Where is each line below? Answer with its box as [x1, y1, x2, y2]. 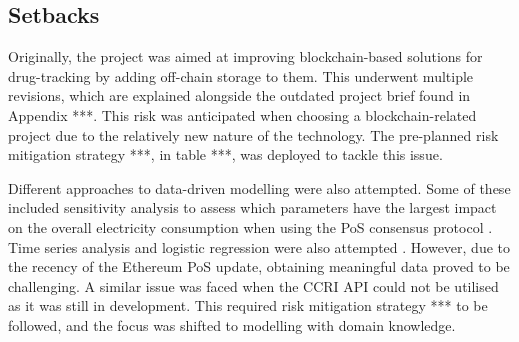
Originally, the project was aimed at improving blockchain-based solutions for [8, 46, 483, 67]
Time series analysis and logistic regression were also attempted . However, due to [8, 236, 511, 257]
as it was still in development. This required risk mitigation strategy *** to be [8, 295, 488, 316]
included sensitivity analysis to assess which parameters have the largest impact [8, 197, 497, 218]
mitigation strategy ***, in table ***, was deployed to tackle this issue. [8, 144, 443, 165]
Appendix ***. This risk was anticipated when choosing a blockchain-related [8, 104, 477, 125]
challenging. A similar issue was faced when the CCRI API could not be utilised [8, 275, 499, 296]
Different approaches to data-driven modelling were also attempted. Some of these [8, 177, 511, 198]
